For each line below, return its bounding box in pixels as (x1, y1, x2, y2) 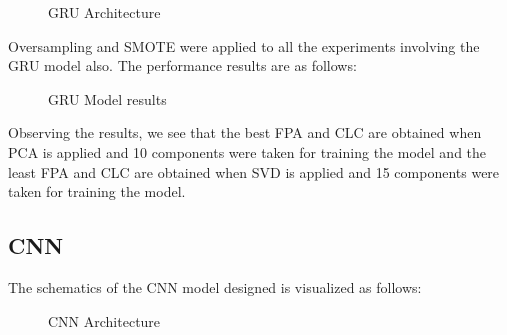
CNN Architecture (48, 310, 161, 331)
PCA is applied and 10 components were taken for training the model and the (8, 141, 487, 162)
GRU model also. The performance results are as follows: (8, 55, 357, 76)
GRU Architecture (48, 2, 161, 22)
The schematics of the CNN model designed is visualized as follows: (8, 276, 422, 297)
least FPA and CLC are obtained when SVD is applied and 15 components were (8, 161, 500, 182)
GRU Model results (48, 88, 167, 109)
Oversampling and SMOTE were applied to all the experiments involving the (8, 35, 480, 56)
